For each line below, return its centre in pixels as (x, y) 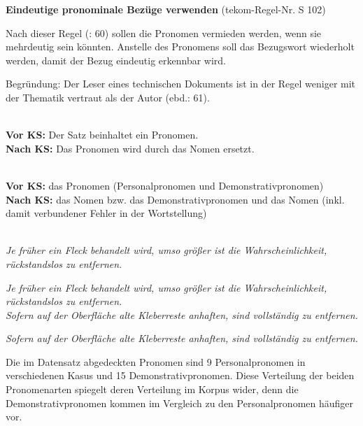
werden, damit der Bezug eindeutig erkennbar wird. (116, 60)
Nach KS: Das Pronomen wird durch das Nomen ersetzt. (130, 148)
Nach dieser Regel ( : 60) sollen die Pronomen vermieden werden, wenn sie (164, 33)
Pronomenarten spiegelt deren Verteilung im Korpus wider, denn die (152, 389)
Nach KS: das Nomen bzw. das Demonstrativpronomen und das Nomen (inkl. (175, 199)
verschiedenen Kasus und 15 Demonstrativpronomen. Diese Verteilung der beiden (180, 375)
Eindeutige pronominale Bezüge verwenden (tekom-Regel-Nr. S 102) (166, 9)
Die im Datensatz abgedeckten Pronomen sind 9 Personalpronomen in (156, 361)
